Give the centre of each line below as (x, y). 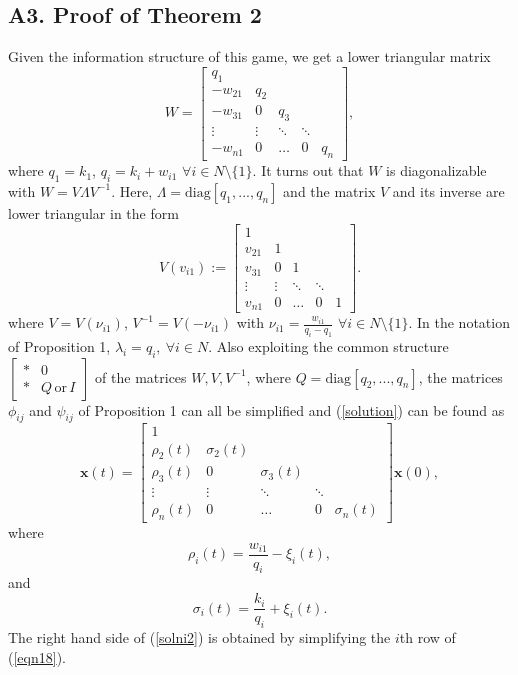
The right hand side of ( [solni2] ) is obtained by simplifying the (199, 636)
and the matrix (329, 190)
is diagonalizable (436, 170)
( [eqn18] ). (37, 656)
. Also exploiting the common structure (328, 345)
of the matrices (141, 376)
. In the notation (459, 322)
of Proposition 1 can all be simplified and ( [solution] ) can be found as (291, 409)
